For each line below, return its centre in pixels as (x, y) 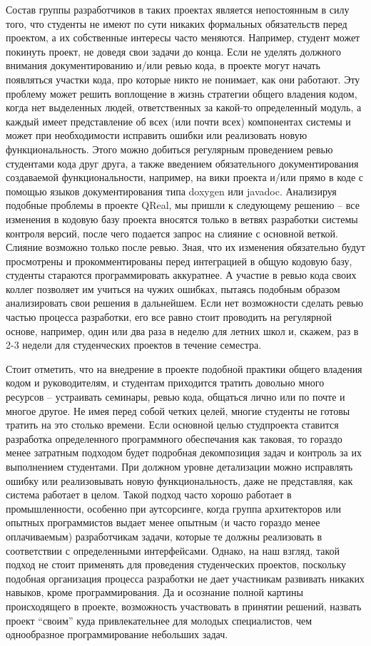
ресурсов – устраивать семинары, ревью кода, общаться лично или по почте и (176, 397)
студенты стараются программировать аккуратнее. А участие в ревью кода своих (181, 275)
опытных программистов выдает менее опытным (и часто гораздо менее (163, 522)
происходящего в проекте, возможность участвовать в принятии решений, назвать (184, 606)
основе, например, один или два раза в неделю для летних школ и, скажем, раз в (182, 330)
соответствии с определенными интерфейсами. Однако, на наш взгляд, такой (173, 550)
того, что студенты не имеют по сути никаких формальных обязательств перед (177, 23)
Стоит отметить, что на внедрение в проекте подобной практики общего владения (184, 368)
